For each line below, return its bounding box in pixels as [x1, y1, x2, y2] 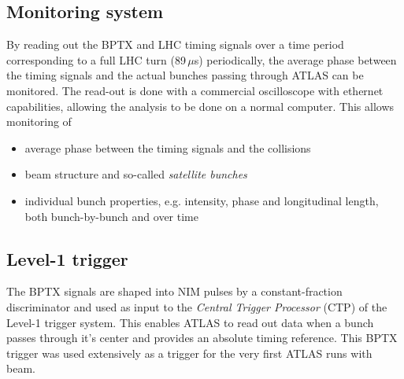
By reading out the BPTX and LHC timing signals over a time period [6, 36, 344, 53]
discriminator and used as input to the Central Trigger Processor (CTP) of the [6, 298, 387, 315]
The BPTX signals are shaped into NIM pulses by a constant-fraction [6, 283, 343, 300]
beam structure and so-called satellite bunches [24, 166, 247, 182]
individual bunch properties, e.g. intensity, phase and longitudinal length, [24, 192, 379, 208]
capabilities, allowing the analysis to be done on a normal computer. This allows [6, 98, 395, 114]
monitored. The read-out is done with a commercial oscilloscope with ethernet [6, 82, 384, 98]
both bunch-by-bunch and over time [24, 208, 198, 224]
